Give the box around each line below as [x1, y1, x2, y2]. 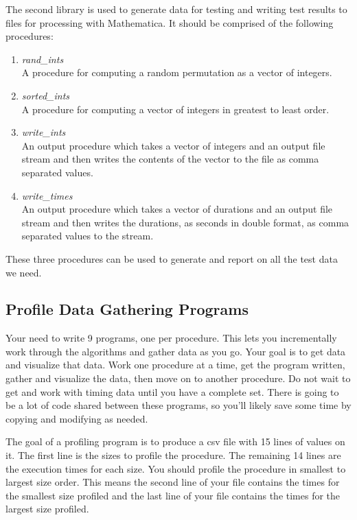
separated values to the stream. [21, 228, 154, 243]
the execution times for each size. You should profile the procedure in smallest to [5, 461, 346, 475]
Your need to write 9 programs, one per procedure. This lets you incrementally [5, 331, 337, 345]
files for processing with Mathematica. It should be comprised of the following [5, 15, 334, 29]
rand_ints [21, 51, 64, 66]
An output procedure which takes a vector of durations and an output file [21, 202, 333, 216]
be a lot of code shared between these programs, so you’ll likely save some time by [5, 398, 352, 412]
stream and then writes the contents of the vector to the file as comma [21, 152, 319, 166]
